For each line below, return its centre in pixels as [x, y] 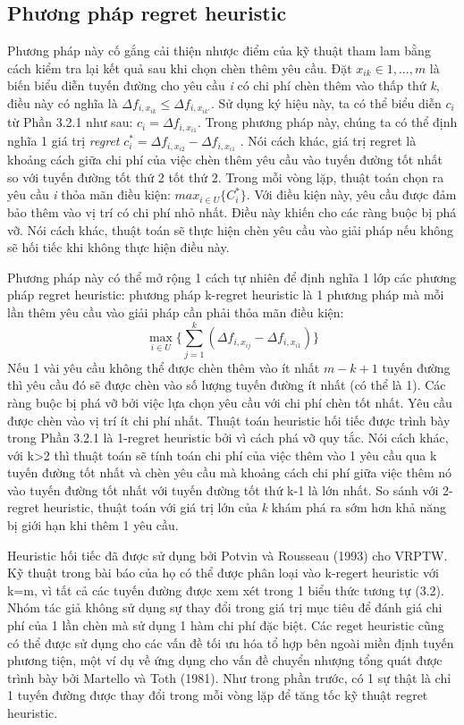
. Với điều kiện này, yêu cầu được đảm [351, 194]
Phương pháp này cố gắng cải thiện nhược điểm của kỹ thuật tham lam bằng [219, 51]
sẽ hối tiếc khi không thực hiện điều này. [118, 247]
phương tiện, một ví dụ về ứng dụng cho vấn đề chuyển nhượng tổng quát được [225, 660]
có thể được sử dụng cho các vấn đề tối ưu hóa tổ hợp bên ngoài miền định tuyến [231, 642]
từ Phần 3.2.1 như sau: [70, 122]
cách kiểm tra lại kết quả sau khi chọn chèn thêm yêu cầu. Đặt [180, 67]
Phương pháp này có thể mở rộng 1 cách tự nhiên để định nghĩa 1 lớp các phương [232, 277]
